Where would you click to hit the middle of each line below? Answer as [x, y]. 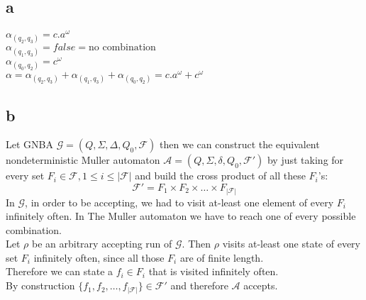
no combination [122, 48]
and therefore [199, 285]
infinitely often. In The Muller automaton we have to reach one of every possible [181, 216]
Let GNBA [29, 144]
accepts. [261, 285]
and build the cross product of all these [220, 176]
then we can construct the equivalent [240, 144]
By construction [40, 285]
